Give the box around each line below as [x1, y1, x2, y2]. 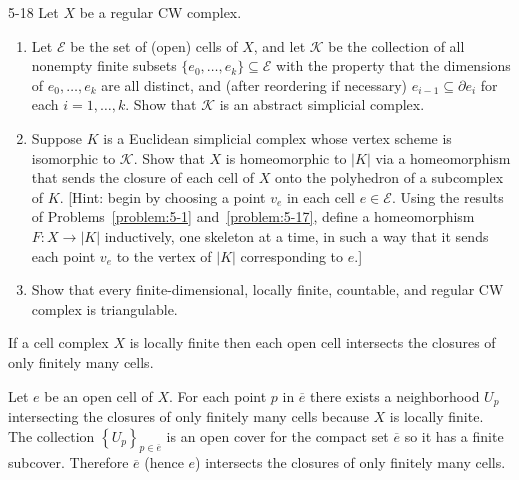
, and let [253, 35, 306, 56]
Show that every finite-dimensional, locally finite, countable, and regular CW [31, 279, 504, 300]
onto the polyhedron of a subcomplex [275, 167, 504, 188]
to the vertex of [116, 245, 212, 266]
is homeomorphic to [225, 147, 347, 168]
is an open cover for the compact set [166, 425, 389, 446]
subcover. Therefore [8, 452, 129, 473]
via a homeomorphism [375, 147, 511, 168]
